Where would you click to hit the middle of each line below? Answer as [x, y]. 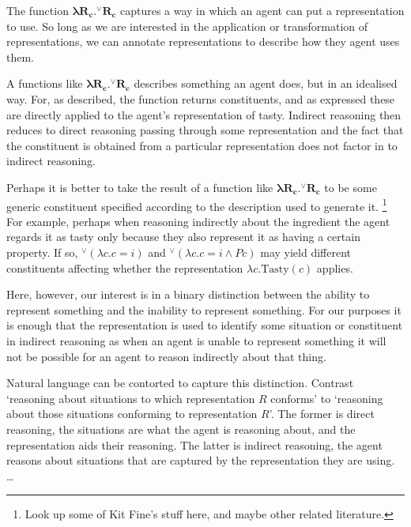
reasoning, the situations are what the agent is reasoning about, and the [181, 429]
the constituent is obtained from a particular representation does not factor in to [202, 145]
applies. [335, 267]
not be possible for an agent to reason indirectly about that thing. [166, 356]
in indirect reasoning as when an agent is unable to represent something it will [196, 340]
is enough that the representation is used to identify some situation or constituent [205, 325]
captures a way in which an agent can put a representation [262, 10]
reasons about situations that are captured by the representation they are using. [201, 460]
